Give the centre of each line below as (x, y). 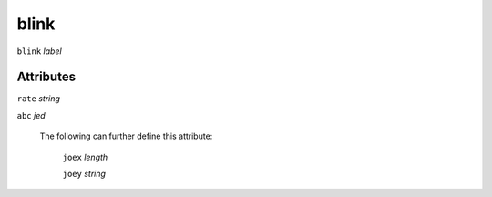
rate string (39, 98)
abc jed (31, 115)
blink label (40, 51)
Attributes (46, 77)
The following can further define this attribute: (126, 136)
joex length (85, 157)
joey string (84, 174)
